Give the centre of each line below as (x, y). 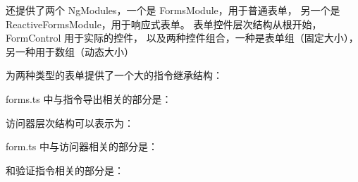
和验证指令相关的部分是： (65, 170)
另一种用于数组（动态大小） (70, 51)
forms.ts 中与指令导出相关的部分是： (89, 98)
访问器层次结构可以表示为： (70, 122)
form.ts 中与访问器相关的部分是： (82, 146)
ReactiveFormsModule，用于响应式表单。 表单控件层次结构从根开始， (164, 24)
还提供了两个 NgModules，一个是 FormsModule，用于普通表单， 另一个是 (173, 10)
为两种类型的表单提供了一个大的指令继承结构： (114, 75)
